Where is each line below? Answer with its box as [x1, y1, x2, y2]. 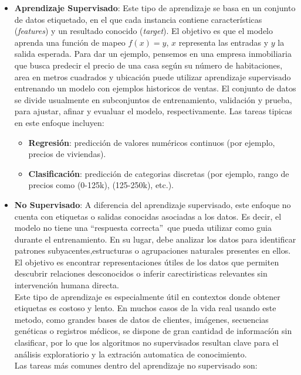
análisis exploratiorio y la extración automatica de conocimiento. [14, 347, 247, 360]
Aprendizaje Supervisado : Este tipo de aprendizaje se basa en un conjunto [14, 2, 296, 13]
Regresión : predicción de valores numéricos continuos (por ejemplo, [28, 136, 275, 148]
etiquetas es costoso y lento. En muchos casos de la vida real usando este [14, 302, 276, 314]
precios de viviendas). [28, 148, 106, 160]
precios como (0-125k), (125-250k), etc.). [28, 179, 174, 191]
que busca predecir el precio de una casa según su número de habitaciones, [14, 59, 283, 71]
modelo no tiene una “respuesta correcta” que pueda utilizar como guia [14, 221, 272, 234]
